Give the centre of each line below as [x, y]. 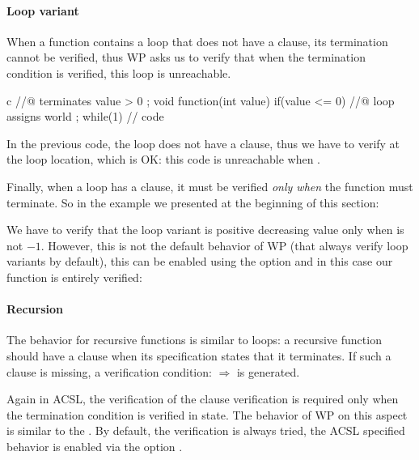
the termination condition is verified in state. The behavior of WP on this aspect [207, 414]
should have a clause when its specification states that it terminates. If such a [199, 355]
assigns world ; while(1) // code [85, 116]
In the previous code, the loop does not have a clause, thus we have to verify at [203, 143]
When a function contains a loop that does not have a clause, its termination [197, 41]
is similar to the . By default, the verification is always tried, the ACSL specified [206, 430]
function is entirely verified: [74, 277]
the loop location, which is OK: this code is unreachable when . [163, 159]
